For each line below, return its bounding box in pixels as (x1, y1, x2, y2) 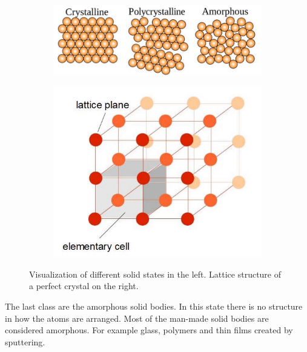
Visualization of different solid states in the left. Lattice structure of (29, 267, 282, 280)
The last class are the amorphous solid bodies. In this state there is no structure (5, 300, 303, 313)
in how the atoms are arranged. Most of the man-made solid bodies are (5, 311, 269, 324)
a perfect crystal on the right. (29, 279, 139, 292)
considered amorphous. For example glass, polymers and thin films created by (5, 324, 293, 336)
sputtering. (5, 335, 45, 348)
